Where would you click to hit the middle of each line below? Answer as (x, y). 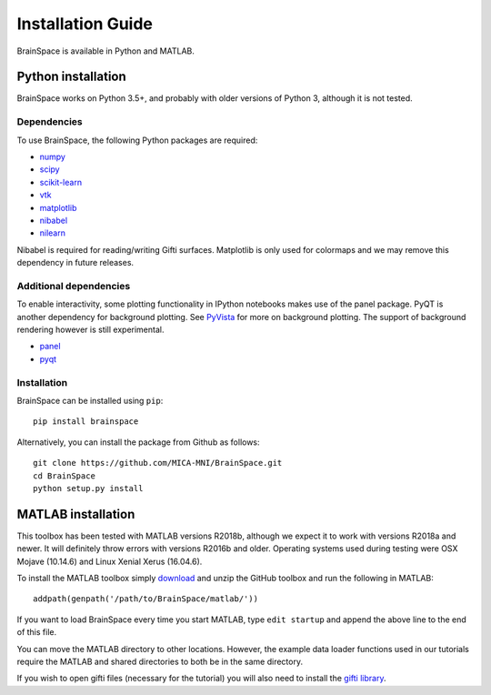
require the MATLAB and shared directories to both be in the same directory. (160, 661)
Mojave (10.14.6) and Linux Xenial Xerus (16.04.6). (110, 561)
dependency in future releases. (75, 263)
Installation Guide (85, 24)
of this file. (37, 632)
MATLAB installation (76, 514)
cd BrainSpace (64, 476)
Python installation (71, 77)
